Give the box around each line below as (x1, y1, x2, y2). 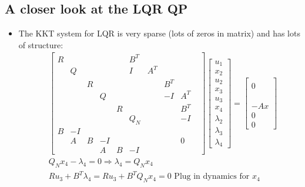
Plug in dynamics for (174, 172, 250, 181)
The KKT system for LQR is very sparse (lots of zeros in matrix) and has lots (18, 27, 300, 39)
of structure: (18, 38, 63, 51)
